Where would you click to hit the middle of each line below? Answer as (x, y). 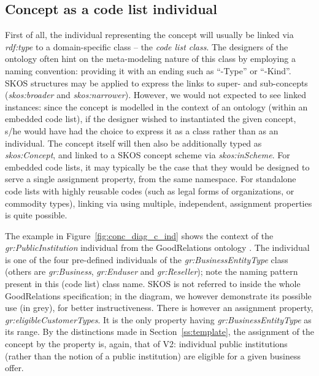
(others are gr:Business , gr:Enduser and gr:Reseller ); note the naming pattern (152, 271)
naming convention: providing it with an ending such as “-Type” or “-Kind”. (148, 70)
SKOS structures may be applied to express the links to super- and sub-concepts (156, 82)
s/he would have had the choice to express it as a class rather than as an (142, 130)
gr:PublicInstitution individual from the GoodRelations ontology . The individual (157, 247)
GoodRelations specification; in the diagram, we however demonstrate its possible (158, 295)
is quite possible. (36, 215)
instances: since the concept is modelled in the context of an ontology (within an (156, 106)
